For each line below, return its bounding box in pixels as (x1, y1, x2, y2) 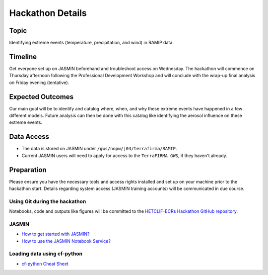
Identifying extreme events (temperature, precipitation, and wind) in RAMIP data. (9, 40, 174, 46)
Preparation (9, 166, 47, 174)
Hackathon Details (9, 7, 87, 18)
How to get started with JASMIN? (21, 231, 90, 237)
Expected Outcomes (9, 92, 74, 101)
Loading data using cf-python (9, 250, 83, 257)
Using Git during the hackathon (9, 198, 86, 205)
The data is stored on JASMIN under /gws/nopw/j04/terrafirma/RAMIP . (21, 146, 177, 152)
